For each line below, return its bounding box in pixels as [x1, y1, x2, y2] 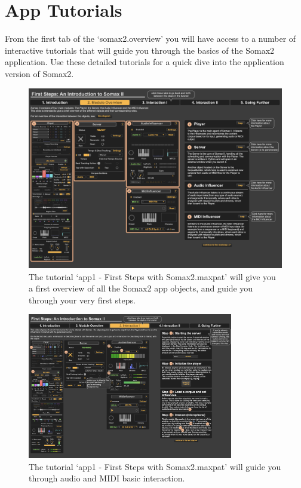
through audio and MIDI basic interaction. [29, 472, 185, 484]
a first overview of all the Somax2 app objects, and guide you [29, 282, 253, 294]
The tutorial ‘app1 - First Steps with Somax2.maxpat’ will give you [29, 270, 276, 283]
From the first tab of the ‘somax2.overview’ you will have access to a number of [5, 32, 296, 45]
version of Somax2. [5, 67, 74, 79]
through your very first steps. [29, 293, 136, 306]
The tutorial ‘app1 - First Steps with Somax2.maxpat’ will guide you [29, 460, 281, 472]
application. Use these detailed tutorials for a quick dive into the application [5, 56, 284, 68]
